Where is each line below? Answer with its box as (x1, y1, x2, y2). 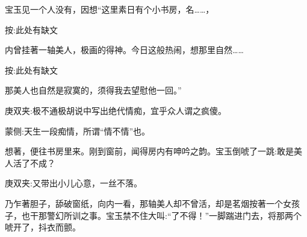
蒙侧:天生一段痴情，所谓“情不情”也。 (5, 124, 150, 137)
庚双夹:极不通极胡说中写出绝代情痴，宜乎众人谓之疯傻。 (5, 104, 226, 116)
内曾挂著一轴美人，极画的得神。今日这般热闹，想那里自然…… (5, 43, 244, 56)
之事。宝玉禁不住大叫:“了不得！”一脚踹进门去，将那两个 (80, 209, 302, 221)
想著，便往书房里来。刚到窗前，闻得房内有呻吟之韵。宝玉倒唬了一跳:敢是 (5, 145, 294, 157)
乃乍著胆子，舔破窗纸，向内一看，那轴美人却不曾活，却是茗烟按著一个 (5, 197, 283, 209)
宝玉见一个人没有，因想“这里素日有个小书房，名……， (5, 3, 214, 15)
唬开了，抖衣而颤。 (5, 221, 81, 233)
